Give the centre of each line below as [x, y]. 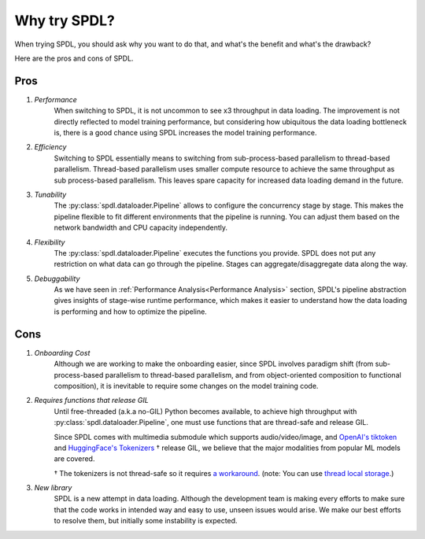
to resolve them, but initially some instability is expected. [146, 521]
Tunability [50, 194]
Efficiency [50, 147]
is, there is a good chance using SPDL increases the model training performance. [185, 133]
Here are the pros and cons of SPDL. [74, 58]
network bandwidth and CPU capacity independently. [141, 227]
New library [53, 488]
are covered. [74, 459]
